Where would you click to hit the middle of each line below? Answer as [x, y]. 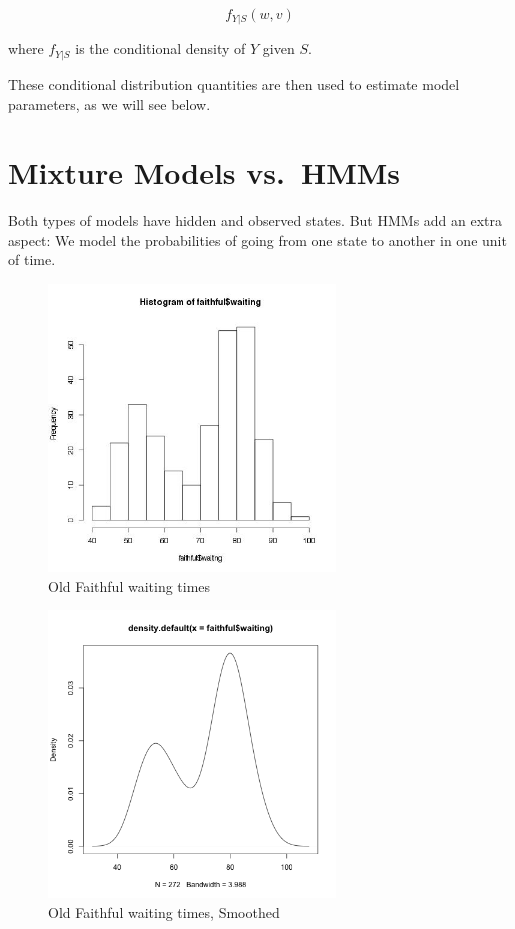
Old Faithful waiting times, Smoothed [164, 911]
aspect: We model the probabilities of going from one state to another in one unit [257, 239]
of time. [32, 259]
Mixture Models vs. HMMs [204, 172]
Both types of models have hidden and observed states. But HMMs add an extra [255, 220]
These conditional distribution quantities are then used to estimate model [234, 83]
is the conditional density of [160, 48]
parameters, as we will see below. [109, 103]
